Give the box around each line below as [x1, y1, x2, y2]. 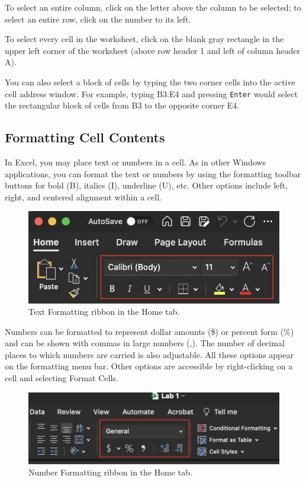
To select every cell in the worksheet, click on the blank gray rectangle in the [5, 33, 284, 45]
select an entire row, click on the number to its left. [5, 12, 191, 25]
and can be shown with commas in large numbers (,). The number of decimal [5, 337, 285, 349]
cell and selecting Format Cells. [5, 372, 118, 384]
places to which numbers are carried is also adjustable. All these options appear [5, 348, 294, 360]
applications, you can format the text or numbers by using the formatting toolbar [5, 167, 301, 180]
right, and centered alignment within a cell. [5, 190, 162, 203]
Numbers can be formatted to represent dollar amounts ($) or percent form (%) [5, 325, 294, 337]
